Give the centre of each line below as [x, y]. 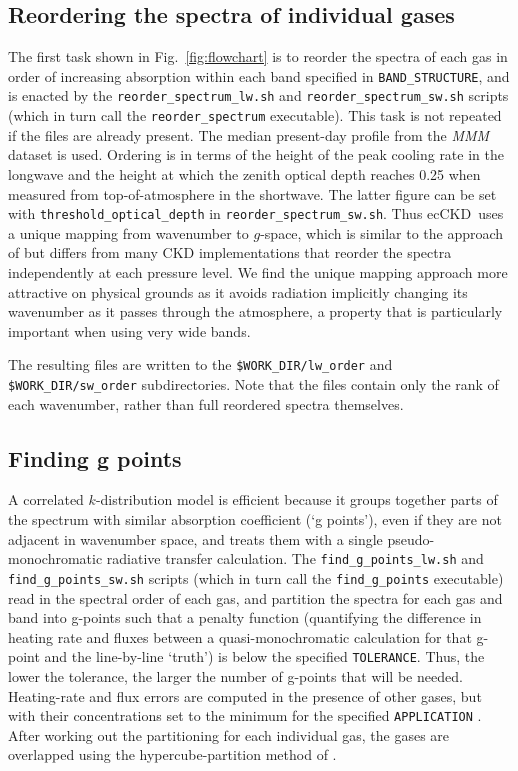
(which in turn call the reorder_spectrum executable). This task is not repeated [255, 115]
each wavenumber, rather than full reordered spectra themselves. [206, 403]
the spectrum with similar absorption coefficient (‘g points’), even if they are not [255, 519]
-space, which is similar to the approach [382, 232]
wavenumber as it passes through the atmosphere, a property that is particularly [255, 311]
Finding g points [95, 457]
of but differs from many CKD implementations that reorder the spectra [230, 252]
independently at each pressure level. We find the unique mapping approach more [258, 271]
